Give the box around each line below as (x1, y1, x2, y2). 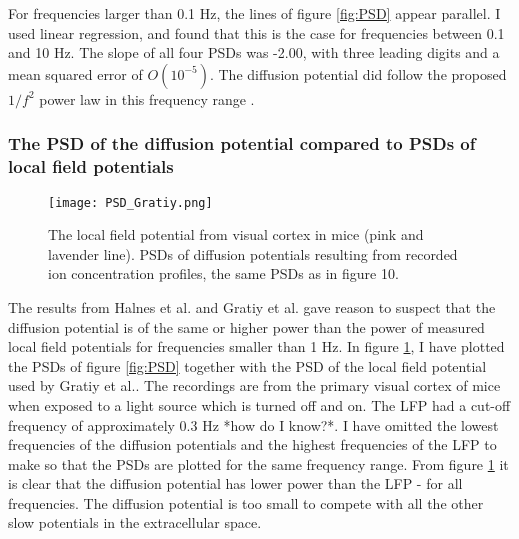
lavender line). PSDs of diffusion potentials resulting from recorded (48, 243, 458, 264)
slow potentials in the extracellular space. (8, 512, 262, 533)
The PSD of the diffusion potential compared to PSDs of (8, 131, 476, 156)
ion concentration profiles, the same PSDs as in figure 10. (48, 263, 399, 284)
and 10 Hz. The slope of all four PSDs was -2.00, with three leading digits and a (8, 42, 500, 63)
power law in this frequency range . (39, 88, 255, 109)
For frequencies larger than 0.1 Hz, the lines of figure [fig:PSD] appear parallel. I (8, 3, 501, 23)
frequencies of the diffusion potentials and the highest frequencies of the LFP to (8, 434, 497, 455)
